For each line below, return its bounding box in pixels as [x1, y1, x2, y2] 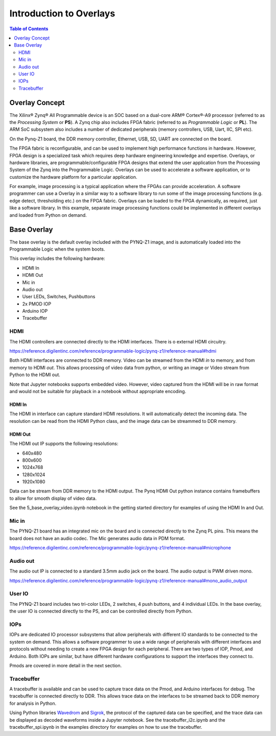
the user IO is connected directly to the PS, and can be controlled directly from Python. [9, 608, 193, 615]
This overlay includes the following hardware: [9, 255, 105, 261]
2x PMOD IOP [22, 300, 51, 307]
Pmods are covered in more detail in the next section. [9, 662, 122, 668]
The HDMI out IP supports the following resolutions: [9, 441, 119, 447]
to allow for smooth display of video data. [9, 495, 97, 501]
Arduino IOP [22, 308, 48, 314]
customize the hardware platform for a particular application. [9, 174, 137, 180]
